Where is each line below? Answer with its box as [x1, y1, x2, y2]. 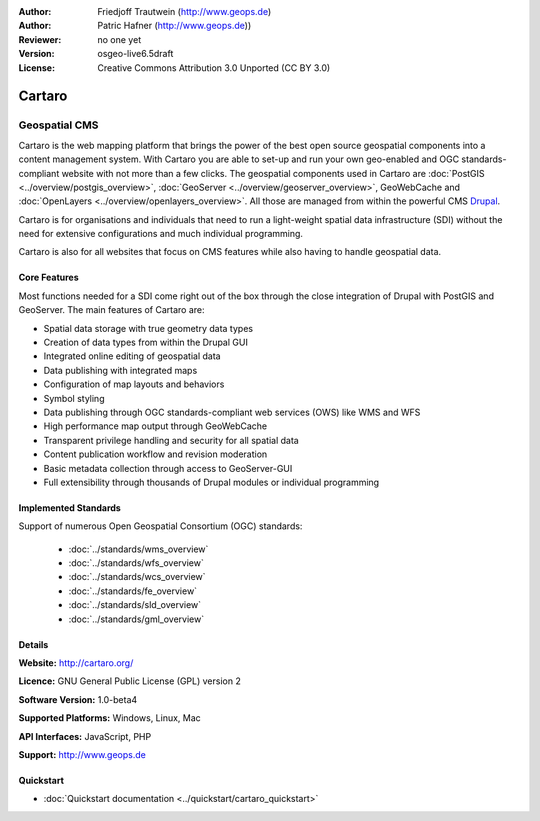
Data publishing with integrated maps [43, 364, 198, 376]
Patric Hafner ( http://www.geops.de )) [97, 20, 252, 32]
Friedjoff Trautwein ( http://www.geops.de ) [97, 6, 272, 17]
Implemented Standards [18, 501, 122, 514]
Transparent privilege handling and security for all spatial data [43, 434, 299, 446]
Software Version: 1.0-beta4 [18, 693, 138, 705]
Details [18, 638, 49, 650]
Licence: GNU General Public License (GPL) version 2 [18, 675, 242, 687]
